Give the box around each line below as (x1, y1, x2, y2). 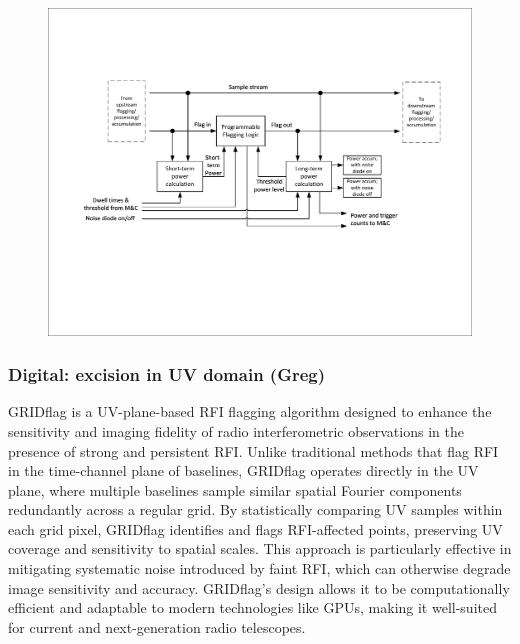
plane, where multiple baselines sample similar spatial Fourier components (8, 479, 462, 500)
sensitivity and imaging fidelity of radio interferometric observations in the (8, 420, 464, 441)
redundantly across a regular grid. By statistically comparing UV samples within (8, 499, 503, 520)
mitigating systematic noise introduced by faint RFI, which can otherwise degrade (8, 558, 511, 579)
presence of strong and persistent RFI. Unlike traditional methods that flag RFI (8, 440, 499, 461)
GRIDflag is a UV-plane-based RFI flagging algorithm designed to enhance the (8, 401, 492, 422)
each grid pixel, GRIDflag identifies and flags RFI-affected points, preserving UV (8, 518, 503, 539)
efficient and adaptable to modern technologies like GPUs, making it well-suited (8, 597, 497, 618)
